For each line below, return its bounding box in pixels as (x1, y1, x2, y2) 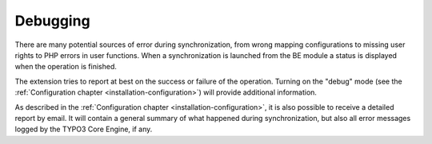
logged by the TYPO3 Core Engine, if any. (14, 124, 153, 134)
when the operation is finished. (14, 62, 118, 72)
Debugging (14, 12, 91, 29)
